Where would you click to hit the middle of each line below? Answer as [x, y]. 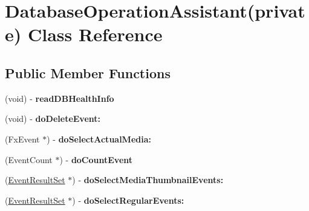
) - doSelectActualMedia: [99, 139]
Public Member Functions [88, 72]
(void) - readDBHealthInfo [60, 98]
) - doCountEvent [96, 159]
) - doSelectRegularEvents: [128, 200]
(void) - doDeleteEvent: [53, 119]
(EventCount [29, 159]
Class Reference [95, 34]
